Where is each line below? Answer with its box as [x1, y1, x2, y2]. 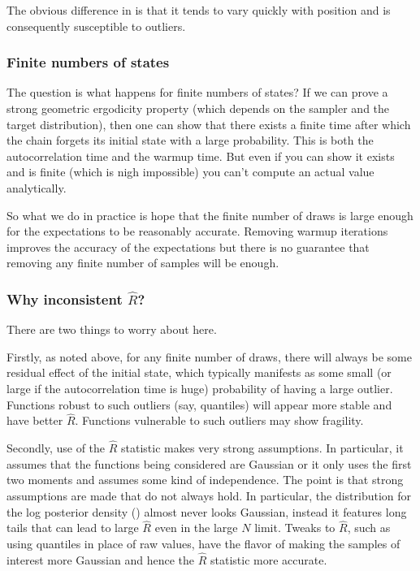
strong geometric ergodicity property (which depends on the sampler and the [6, 100, 390, 116]
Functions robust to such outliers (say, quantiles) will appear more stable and [6, 396, 392, 413]
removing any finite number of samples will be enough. [6, 254, 279, 271]
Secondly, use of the [6, 439, 106, 456]
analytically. [6, 179, 67, 196]
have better [6, 412, 63, 429]
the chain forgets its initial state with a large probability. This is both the [6, 132, 374, 149]
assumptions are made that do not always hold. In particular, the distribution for [6, 487, 412, 504]
